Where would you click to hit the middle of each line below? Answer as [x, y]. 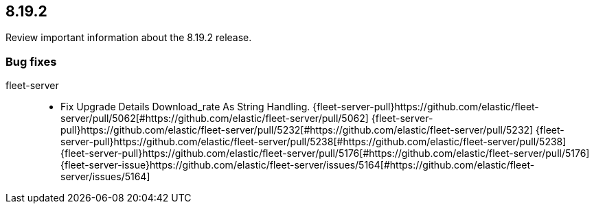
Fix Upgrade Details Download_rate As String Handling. [185, 107]
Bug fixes [31, 61]
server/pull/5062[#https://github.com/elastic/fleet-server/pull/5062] [215, 119]
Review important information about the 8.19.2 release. [129, 38]
